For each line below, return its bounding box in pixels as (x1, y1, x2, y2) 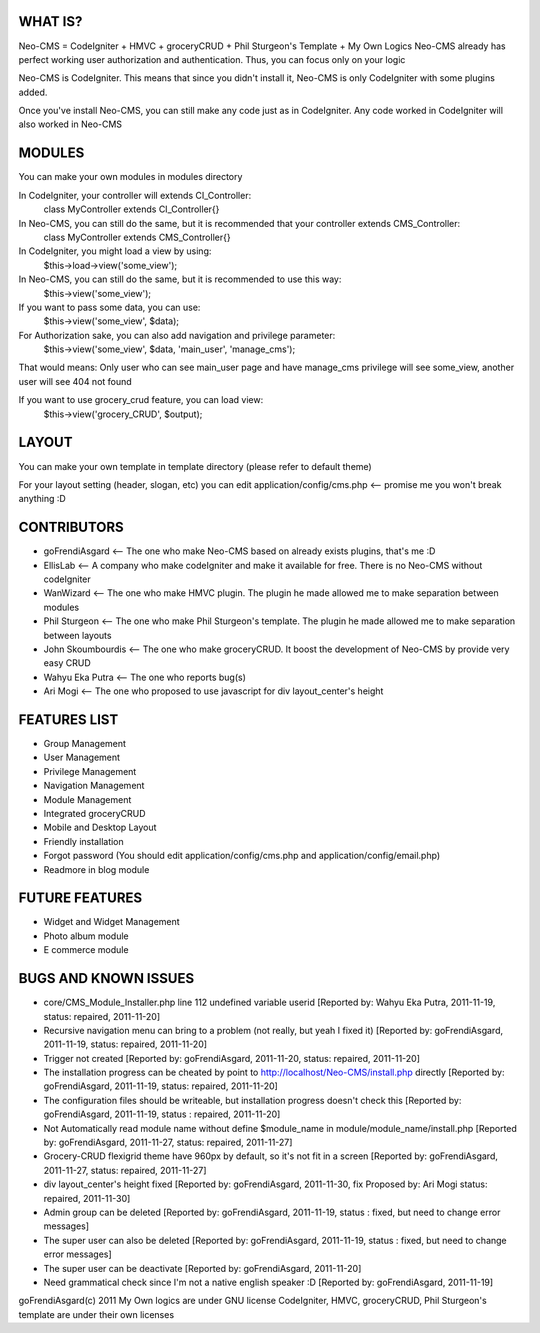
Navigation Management (43, 780, 145, 792)
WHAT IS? (18, 13, 83, 30)
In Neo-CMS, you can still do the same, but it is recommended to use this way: (18, 273, 342, 285)
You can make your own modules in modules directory (18, 171, 243, 183)
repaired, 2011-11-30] (43, 1192, 131, 1204)
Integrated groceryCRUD (43, 807, 146, 819)
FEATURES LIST (18, 711, 119, 728)
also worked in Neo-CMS (18, 118, 123, 130)
